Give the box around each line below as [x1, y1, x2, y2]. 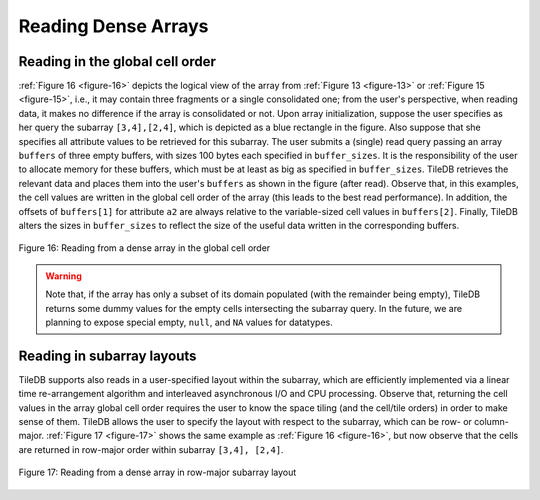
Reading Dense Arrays [18, 15, 209, 37]
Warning [45, 270, 82, 282]
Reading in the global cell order [18, 53, 217, 70]
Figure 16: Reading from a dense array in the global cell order [18, 242, 271, 254]
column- [473, 416, 509, 427]
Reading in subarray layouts [18, 347, 197, 364]
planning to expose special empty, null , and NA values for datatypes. [45, 316, 334, 328]
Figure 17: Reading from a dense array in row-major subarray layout [18, 466, 297, 479]
